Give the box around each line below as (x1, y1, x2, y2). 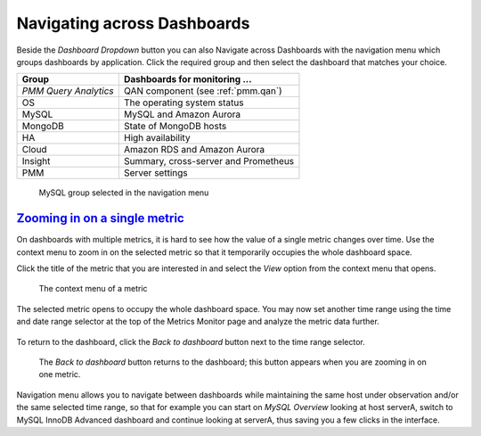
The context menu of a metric (38, 284, 148, 294)
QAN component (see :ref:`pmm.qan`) (123, 85, 282, 97)
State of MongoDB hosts (123, 120, 227, 133)
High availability (123, 132, 191, 144)
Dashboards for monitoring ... (123, 73, 252, 86)
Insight (21, 155, 51, 168)
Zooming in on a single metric (16, 210, 184, 226)
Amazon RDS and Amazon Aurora (123, 144, 265, 156)
